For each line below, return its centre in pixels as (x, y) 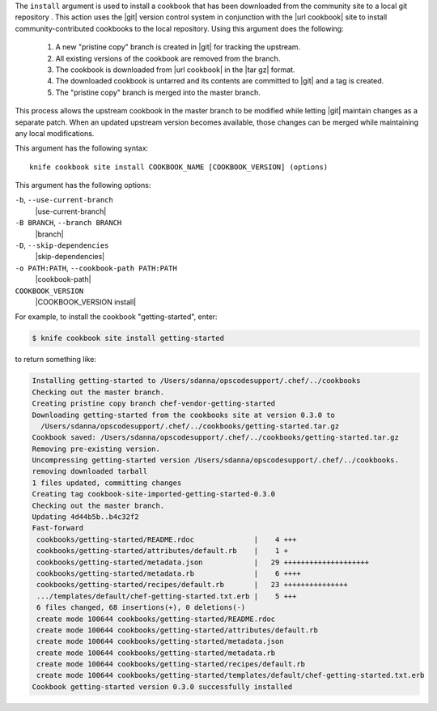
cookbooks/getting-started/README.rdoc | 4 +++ (167, 539)
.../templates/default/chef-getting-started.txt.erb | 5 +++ (167, 596)
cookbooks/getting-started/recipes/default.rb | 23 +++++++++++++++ (192, 585)
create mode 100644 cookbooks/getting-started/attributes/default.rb (178, 630)
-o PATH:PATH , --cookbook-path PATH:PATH (96, 268)
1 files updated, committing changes (107, 483)
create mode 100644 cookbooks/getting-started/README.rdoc (156, 619)
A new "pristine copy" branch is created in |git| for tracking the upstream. (178, 47)
